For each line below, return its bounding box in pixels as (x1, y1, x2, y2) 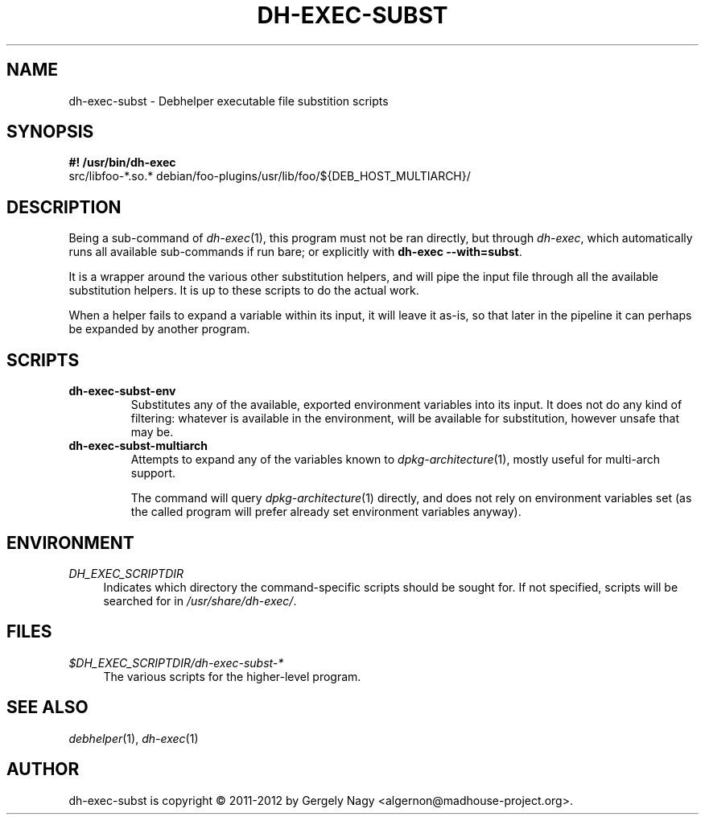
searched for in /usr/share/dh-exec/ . (103, 593, 297, 608)
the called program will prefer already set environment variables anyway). (130, 505, 522, 519)
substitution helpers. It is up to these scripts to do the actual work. (68, 283, 419, 298)
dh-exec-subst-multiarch (68, 439, 208, 453)
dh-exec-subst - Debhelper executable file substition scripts (68, 93, 389, 108)
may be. (130, 425, 174, 439)
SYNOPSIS (6, 122, 94, 142)
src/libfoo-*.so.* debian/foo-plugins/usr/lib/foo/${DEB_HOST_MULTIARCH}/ (68, 169, 471, 184)
